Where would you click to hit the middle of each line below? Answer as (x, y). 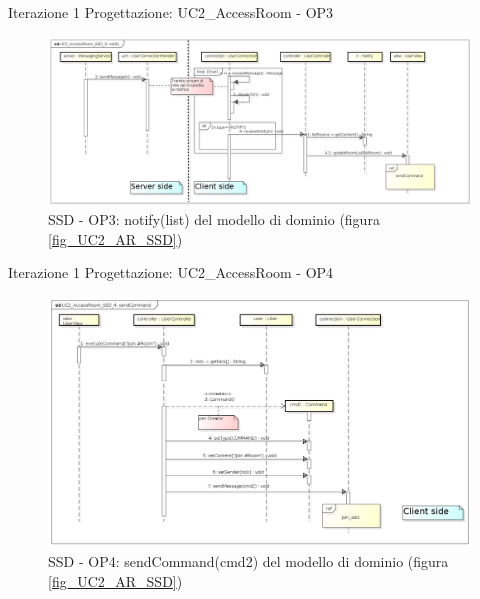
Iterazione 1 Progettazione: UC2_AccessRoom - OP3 (171, 12)
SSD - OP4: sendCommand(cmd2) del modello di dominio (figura (248, 561)
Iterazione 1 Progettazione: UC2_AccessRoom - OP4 (171, 272)
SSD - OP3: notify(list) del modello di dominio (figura (214, 219)
